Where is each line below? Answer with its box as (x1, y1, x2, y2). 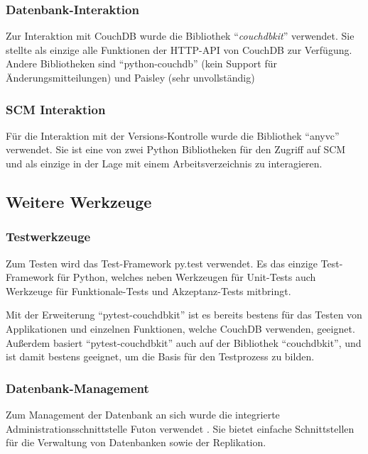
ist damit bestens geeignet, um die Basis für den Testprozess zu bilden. (6, 349, 315, 364)
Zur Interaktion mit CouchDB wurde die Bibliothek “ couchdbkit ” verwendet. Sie (6, 28, 355, 43)
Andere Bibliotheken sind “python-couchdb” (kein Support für (6, 56, 277, 71)
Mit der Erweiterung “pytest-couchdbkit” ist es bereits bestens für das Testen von (6, 307, 362, 322)
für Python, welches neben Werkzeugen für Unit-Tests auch (57, 270, 316, 284)
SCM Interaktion (6, 100, 106, 118)
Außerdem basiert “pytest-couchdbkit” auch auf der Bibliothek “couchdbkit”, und (6, 335, 362, 350)
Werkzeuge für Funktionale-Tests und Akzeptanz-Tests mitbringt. (6, 283, 291, 298)
